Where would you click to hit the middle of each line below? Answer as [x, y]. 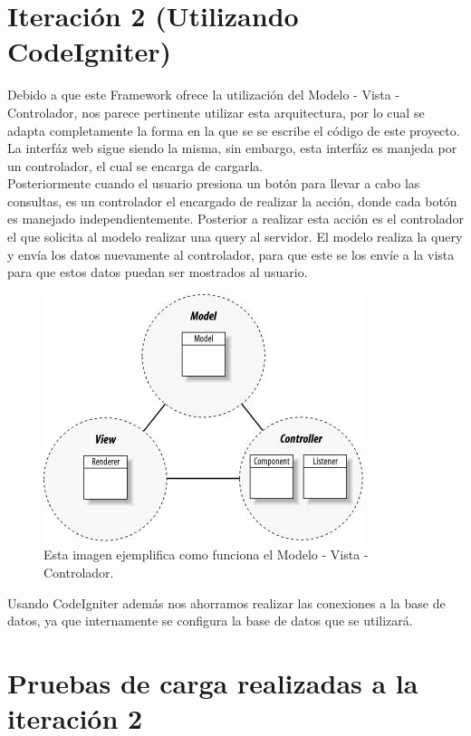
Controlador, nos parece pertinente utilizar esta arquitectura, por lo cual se [216, 112]
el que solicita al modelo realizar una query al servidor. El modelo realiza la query [235, 237]
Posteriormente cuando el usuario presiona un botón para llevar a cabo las [214, 183]
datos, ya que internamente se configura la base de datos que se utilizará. [210, 621]
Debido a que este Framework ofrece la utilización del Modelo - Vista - [204, 95]
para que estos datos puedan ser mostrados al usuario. [158, 272]
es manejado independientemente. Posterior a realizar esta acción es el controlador [235, 219]
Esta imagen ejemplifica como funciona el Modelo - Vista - [206, 554]
